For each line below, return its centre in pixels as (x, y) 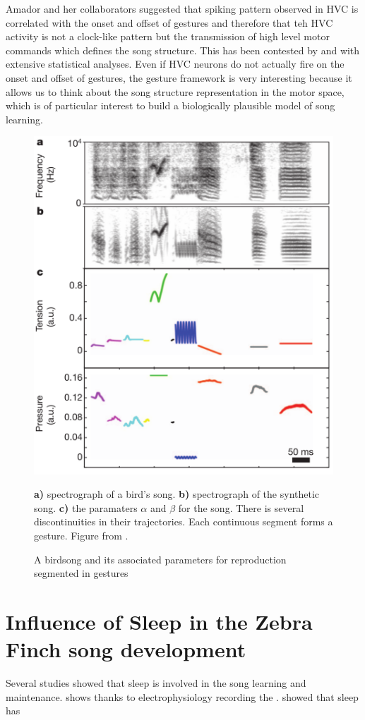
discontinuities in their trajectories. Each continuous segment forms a (184, 521)
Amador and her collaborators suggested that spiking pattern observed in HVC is (182, 8)
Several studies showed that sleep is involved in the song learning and (156, 683)
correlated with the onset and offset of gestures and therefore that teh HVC (169, 22)
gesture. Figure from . (81, 535)
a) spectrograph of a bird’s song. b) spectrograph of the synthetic (177, 494)
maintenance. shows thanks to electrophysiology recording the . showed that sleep (182, 696)
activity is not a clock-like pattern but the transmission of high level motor (168, 36)
